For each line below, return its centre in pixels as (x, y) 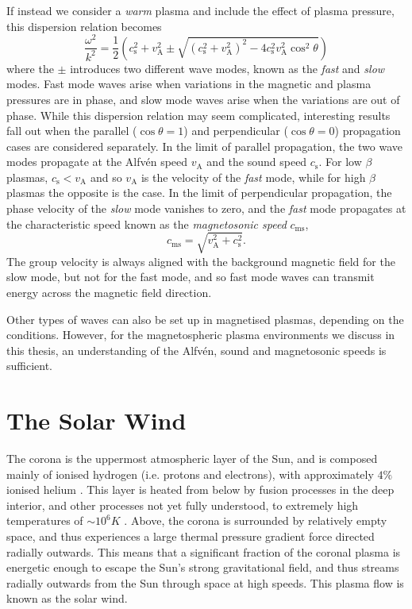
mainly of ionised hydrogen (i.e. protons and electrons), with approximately (190, 474)
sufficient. (30, 366)
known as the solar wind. (67, 598)
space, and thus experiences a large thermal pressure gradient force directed (191, 536)
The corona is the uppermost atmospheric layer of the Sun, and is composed (192, 459)
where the (30, 68)
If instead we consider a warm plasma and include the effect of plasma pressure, (200, 10)
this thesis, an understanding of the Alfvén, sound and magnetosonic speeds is (196, 350)
